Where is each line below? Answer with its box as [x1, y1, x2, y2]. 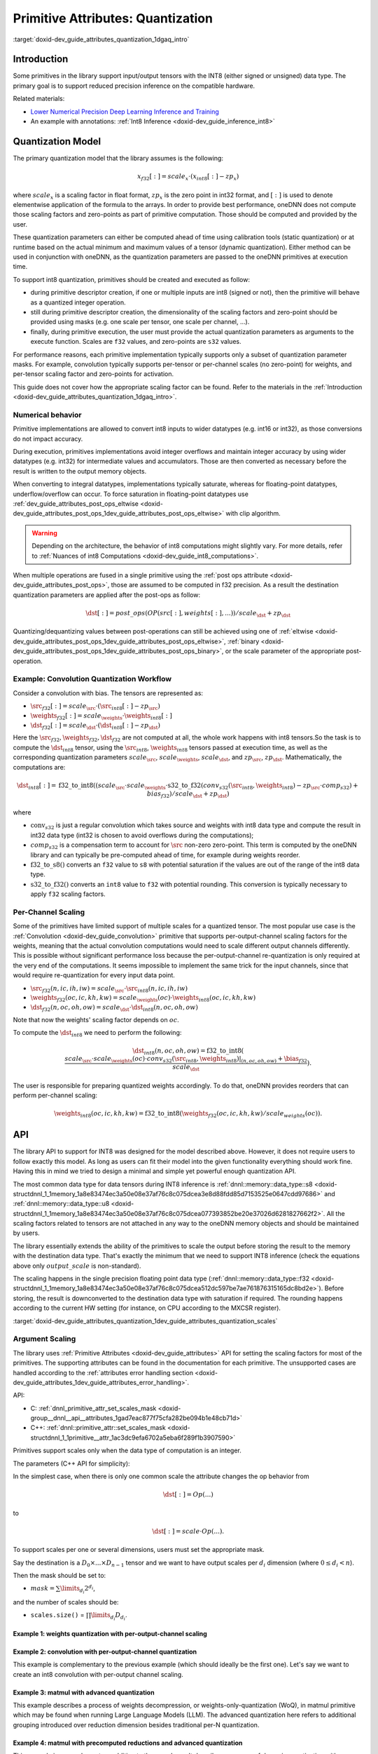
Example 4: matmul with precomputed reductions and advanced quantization [13, 1739, 243, 1747]
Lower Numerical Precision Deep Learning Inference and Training [30, 107, 220, 116]
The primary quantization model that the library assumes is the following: [13, 154, 224, 162]
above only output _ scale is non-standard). [13, 1261, 141, 1270]
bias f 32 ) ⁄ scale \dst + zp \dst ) [147, 790, 230, 800]
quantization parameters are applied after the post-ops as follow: [13, 590, 201, 599]
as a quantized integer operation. [30, 298, 126, 307]
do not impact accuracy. [13, 434, 83, 443]
